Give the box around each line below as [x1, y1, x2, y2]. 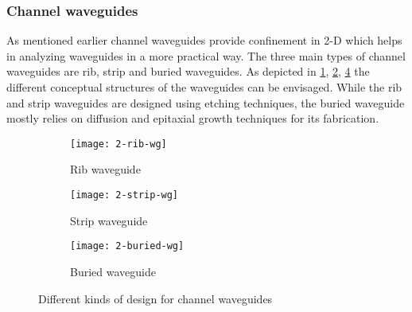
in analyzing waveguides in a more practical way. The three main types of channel [6, 47, 406, 64]
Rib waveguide [70, 161, 141, 177]
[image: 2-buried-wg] [70, 240, 185, 252]
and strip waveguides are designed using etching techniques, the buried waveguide [6, 94, 405, 111]
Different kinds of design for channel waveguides [38, 290, 273, 306]
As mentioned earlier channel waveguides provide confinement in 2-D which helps [6, 32, 402, 49]
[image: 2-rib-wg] [70, 138, 167, 150]
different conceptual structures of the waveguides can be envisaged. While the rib [6, 79, 402, 95]
